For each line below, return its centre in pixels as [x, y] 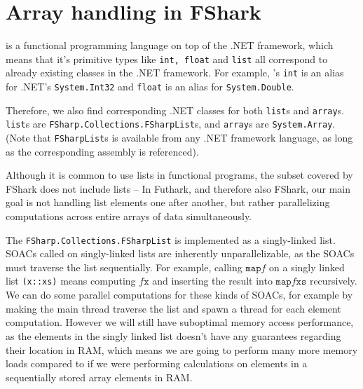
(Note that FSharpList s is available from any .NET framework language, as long [179, 137]
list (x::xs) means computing [71, 281]
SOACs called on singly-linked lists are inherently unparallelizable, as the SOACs [180, 253]
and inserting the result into [212, 281]
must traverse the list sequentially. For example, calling [124, 267]
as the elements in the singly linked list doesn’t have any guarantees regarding [173, 335]
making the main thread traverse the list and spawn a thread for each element [173, 308]
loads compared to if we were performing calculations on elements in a [157, 363]
